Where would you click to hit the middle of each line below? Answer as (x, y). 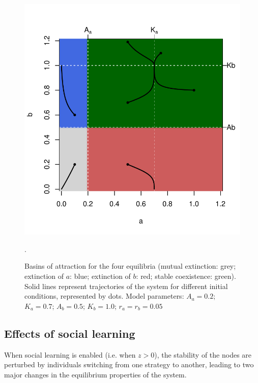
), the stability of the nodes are (203, 354)
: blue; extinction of (100, 276)
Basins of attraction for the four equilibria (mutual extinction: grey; (130, 266)
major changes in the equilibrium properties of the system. (95, 374)
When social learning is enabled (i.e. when (70, 354)
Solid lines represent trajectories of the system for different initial (126, 286)
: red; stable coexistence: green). (186, 276)
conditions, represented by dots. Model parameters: (104, 296)
